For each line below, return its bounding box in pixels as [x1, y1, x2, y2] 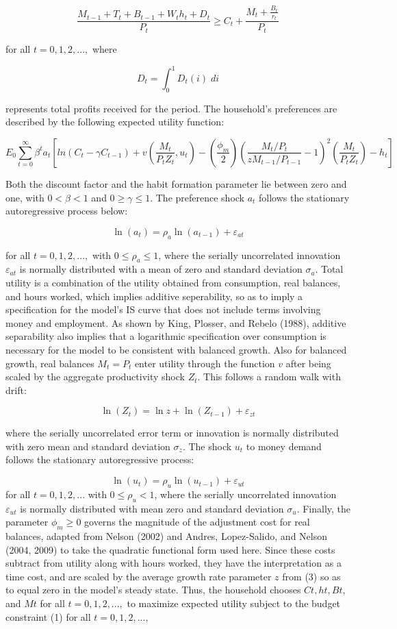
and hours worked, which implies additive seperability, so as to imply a [5, 288, 303, 303]
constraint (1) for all [5, 609, 91, 624]
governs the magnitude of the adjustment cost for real [84, 515, 310, 529]
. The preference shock [150, 190, 244, 204]
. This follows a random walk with [197, 369, 341, 384]
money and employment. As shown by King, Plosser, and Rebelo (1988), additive [5, 315, 346, 330]
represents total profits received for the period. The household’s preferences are [5, 101, 337, 115]
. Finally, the [296, 501, 351, 515]
